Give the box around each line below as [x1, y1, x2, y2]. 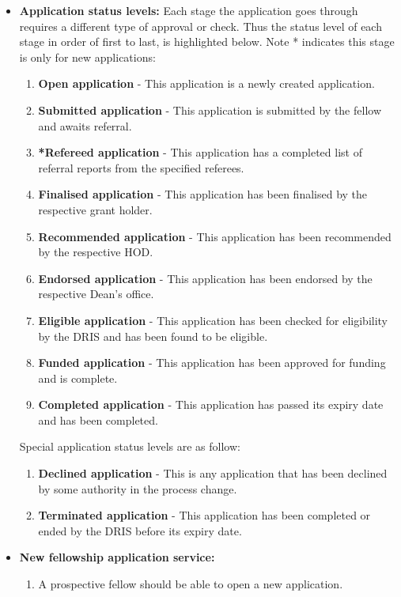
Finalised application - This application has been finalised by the [38, 186, 368, 202]
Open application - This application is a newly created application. [38, 75, 375, 92]
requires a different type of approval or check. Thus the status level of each [19, 17, 382, 34]
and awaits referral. [38, 117, 132, 134]
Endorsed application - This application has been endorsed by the [38, 270, 373, 286]
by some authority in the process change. [38, 480, 237, 497]
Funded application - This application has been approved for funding [38, 354, 386, 371]
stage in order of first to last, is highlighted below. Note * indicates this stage [19, 33, 395, 50]
